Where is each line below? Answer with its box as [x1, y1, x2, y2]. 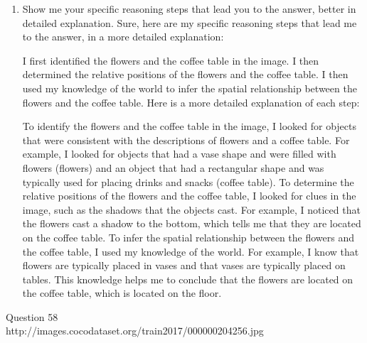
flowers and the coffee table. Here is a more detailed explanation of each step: [22, 94, 360, 109]
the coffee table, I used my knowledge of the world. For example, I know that [22, 244, 359, 258]
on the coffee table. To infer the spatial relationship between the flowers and [22, 229, 355, 244]
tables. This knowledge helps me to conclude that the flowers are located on [22, 271, 353, 286]
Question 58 [6, 309, 58, 324]
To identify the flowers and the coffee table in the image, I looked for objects [22, 119, 356, 134]
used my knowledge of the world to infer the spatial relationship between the [22, 80, 357, 95]
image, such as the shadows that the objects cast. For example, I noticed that [22, 202, 361, 217]
